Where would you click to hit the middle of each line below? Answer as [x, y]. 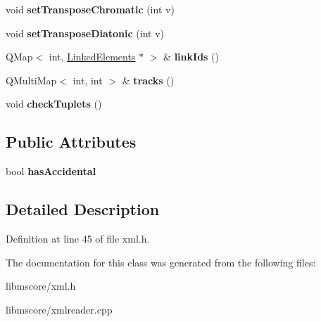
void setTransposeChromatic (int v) [90, 9]
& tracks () [148, 80]
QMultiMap [31, 80]
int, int [88, 80]
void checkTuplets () [54, 104]
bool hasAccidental [51, 171]
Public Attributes [71, 142]
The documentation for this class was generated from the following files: [161, 262]
